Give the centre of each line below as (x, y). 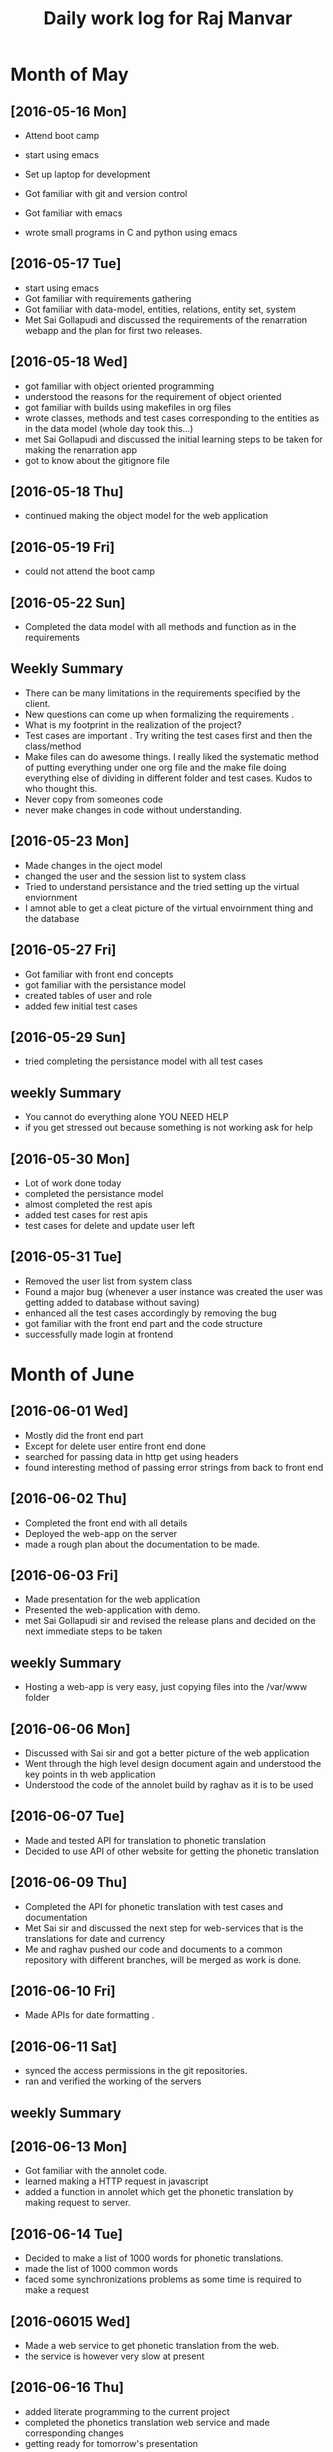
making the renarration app (81, 449)
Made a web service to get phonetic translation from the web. (152, 2346)
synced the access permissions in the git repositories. (136, 2071)
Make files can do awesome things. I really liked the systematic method (172, 756)
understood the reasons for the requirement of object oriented (153, 396)
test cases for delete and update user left (109, 1225)
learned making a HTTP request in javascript (116, 2181)
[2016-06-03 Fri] (64, 1575)
